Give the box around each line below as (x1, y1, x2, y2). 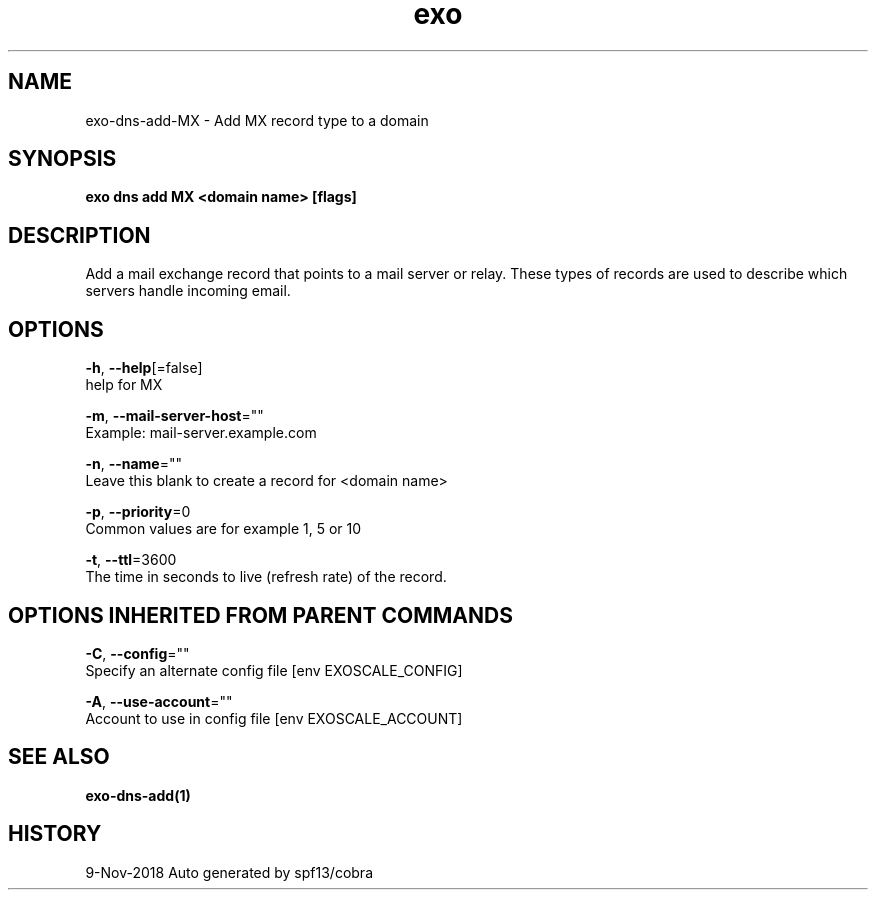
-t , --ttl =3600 (85, 551, 177, 569)
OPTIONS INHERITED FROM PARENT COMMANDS (8, 602, 513, 628)
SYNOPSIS (8, 146, 117, 172)
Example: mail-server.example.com (85, 424, 317, 442)
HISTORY (8, 821, 102, 847)
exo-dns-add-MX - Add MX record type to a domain (85, 111, 429, 129)
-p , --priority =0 (85, 503, 191, 521)
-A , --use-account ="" (85, 692, 233, 710)
